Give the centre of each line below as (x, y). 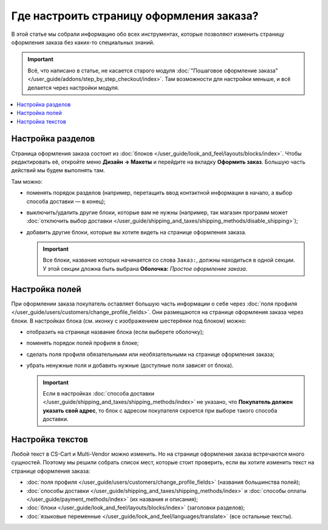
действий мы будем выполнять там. (58, 170)
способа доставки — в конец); (66, 201)
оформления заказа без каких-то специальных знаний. (83, 42)
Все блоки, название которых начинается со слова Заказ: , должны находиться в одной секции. (169, 260)
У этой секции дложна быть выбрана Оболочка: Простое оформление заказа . (145, 268)
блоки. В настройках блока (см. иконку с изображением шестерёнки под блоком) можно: (129, 321)
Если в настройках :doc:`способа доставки (99, 393)
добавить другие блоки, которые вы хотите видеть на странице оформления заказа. (136, 232)
